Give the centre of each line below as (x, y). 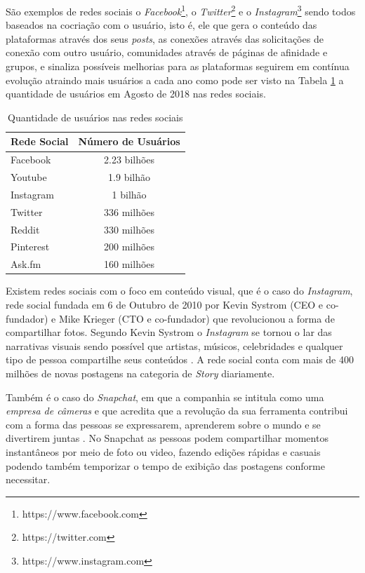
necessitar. (28, 479)
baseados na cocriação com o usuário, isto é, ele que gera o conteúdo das (161, 25)
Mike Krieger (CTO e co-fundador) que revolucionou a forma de (197, 318)
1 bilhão (129, 194)
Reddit (25, 229)
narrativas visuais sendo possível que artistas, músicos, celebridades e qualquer (174, 345)
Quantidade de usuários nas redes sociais (95, 117)
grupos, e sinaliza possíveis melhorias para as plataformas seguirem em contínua (178, 66)
